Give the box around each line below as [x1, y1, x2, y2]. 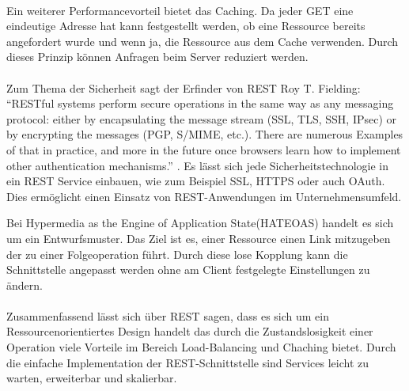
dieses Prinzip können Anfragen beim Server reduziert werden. [6, 48, 309, 65]
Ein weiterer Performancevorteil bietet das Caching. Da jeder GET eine [6, 2, 354, 18]
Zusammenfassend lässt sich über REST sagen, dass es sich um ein [6, 307, 330, 324]
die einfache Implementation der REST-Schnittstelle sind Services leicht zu [6, 354, 369, 370]
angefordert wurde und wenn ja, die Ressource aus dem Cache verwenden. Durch [6, 32, 399, 49]
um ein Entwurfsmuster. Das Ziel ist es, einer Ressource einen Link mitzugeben [6, 230, 391, 246]
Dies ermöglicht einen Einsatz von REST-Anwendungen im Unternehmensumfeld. [6, 188, 402, 204]
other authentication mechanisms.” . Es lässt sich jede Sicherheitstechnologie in [6, 157, 389, 173]
